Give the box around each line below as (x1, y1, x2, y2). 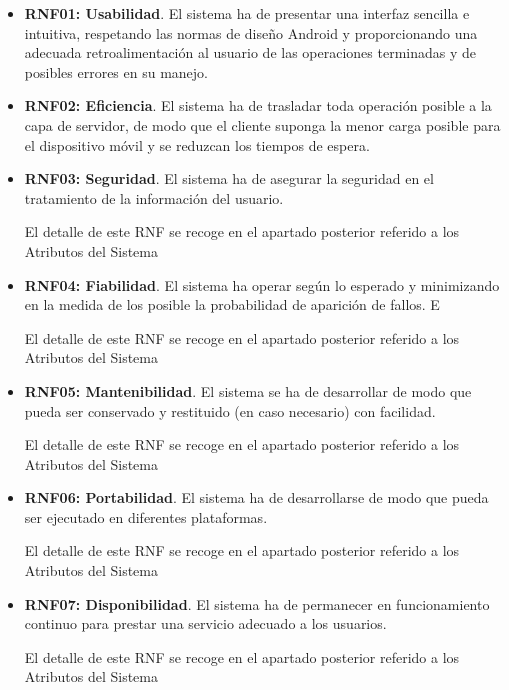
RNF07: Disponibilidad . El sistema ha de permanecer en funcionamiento (24, 593, 490, 614)
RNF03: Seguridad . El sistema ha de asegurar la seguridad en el (24, 168, 434, 189)
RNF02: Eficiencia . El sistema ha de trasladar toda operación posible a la (24, 95, 492, 116)
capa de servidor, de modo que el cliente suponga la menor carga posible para (24, 114, 501, 135)
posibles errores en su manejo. (24, 61, 208, 82)
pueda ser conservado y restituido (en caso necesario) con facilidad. (24, 400, 436, 421)
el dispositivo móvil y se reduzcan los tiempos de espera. (24, 134, 370, 155)
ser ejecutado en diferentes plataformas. (24, 506, 268, 527)
